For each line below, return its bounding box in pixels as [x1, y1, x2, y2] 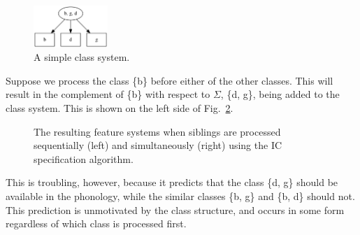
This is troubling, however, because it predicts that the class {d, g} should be [6, 175, 338, 190]
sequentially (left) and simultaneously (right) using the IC [34, 138, 282, 152]
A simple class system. [34, 50, 130, 64]
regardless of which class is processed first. [6, 216, 187, 231]
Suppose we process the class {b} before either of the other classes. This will [6, 73, 333, 87]
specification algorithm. [34, 151, 134, 166]
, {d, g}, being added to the [220, 87, 340, 101]
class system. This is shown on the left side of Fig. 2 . [6, 101, 233, 115]
